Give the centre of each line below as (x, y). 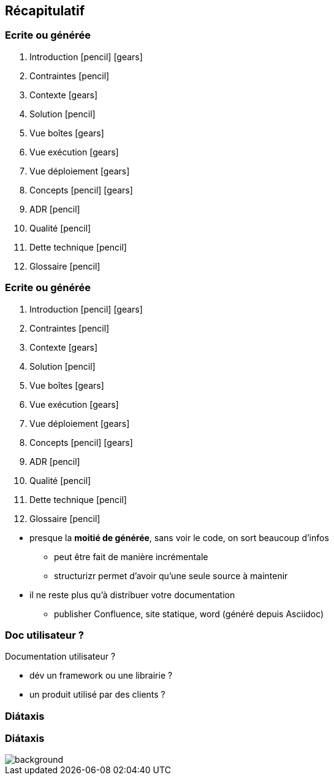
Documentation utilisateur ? (60, 657)
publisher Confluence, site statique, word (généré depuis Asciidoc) (189, 614)
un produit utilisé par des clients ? (97, 695)
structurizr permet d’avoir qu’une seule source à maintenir (171, 575)
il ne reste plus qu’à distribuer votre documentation (132, 595)
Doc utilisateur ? (44, 635)
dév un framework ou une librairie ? (101, 676)
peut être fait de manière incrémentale (131, 556)
